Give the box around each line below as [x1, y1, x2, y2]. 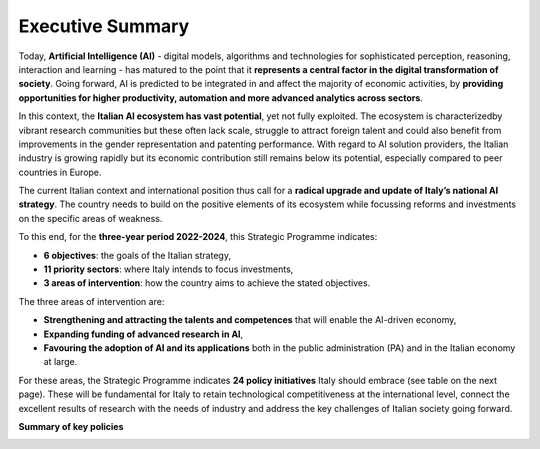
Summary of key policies [18, 420, 124, 432]
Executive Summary [18, 15, 190, 37]
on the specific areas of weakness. [18, 212, 163, 224]
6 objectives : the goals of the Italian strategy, [43, 249, 232, 261]
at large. [43, 356, 78, 368]
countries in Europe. [18, 166, 102, 178]
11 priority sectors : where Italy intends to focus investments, [43, 263, 294, 275]
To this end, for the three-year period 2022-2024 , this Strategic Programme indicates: [18, 231, 378, 243]
